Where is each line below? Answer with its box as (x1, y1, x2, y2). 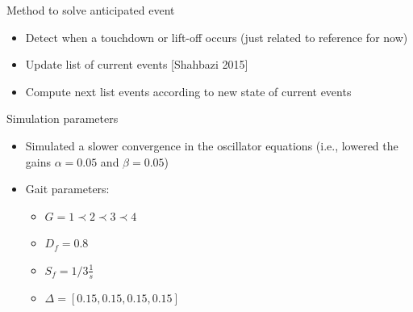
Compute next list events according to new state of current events (25, 82, 352, 99)
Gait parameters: (25, 180, 110, 197)
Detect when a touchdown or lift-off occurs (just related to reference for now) (25, 28, 408, 45)
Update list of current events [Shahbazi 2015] (25, 56, 248, 73)
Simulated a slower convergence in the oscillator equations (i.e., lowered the (25, 137, 398, 154)
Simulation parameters (6, 110, 119, 127)
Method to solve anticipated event (6, 2, 175, 18)
